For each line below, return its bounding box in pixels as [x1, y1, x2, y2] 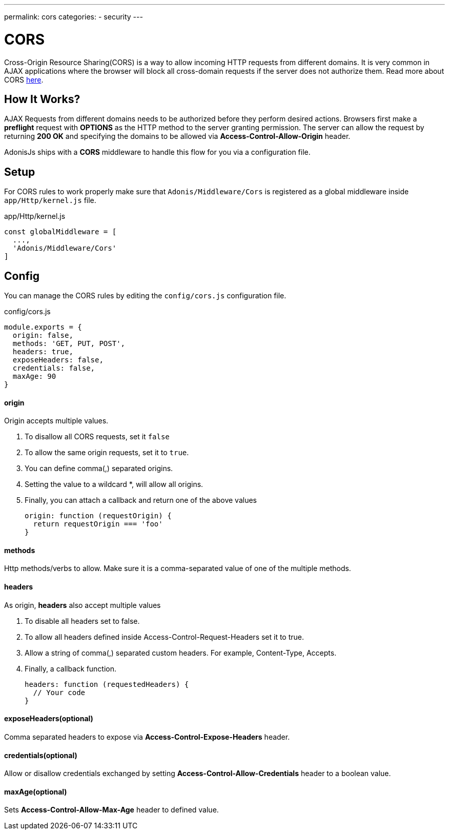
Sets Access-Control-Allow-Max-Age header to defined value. [4, 805, 219, 815]
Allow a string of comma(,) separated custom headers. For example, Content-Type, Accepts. [25, 648, 337, 657]
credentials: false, [12, 364, 95, 373]
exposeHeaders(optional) [4, 714, 93, 723]
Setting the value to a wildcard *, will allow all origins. [25, 480, 203, 489]
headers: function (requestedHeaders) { [25, 680, 189, 688]
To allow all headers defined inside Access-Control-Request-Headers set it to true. [25, 632, 304, 641]
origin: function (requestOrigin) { [25, 512, 172, 520]
